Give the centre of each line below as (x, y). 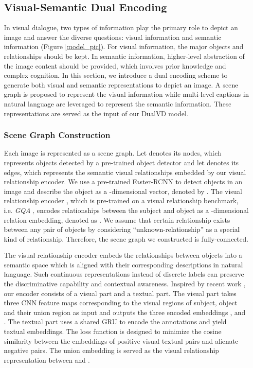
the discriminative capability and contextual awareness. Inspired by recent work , (125, 284)
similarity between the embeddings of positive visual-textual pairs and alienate (121, 341)
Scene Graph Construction (57, 135)
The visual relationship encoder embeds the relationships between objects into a (123, 255)
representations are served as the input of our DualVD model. (96, 113)
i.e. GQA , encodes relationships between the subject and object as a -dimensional (126, 210)
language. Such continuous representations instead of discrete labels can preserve (124, 274)
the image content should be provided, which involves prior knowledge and (115, 65)
